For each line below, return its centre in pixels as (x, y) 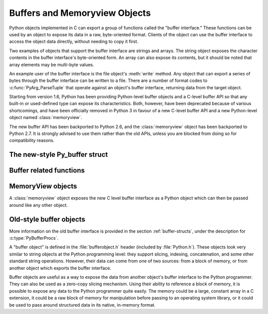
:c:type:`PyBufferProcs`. (34, 238)
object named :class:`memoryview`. (46, 118)
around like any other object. (38, 205)
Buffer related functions (47, 170)
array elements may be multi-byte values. (52, 64)
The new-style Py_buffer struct (59, 155)
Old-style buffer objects (47, 219)
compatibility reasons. (32, 140)
